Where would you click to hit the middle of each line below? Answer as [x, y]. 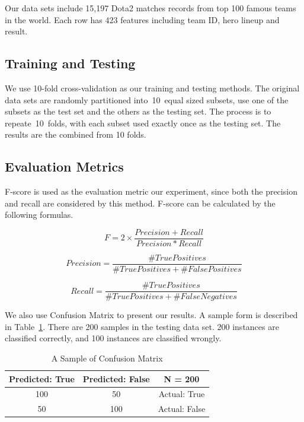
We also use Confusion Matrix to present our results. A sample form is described [151, 315]
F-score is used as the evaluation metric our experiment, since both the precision [151, 191]
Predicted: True [42, 378]
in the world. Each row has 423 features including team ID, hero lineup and [142, 19]
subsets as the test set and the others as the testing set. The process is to [138, 111]
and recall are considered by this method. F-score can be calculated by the [140, 203]
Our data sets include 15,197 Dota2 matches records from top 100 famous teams [151, 8]
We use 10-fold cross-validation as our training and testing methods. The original [152, 88]
